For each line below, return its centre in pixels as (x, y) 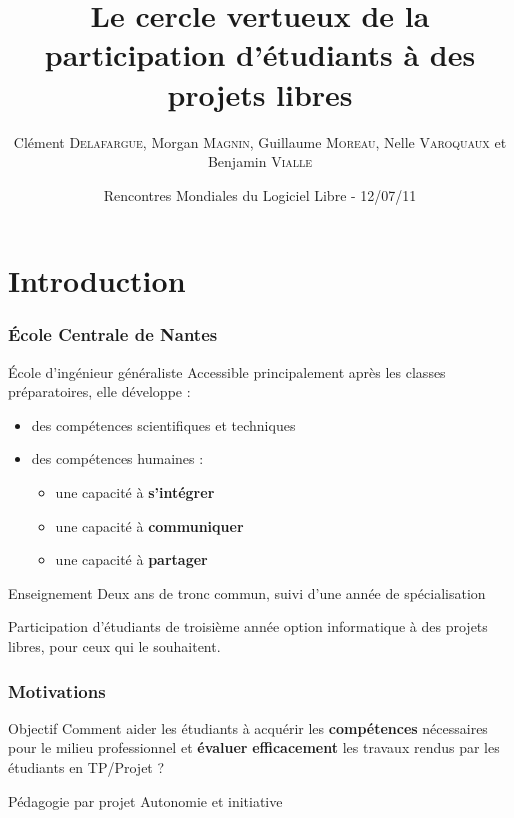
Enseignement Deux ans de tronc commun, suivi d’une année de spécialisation (247, 592)
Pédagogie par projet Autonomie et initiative (145, 800)
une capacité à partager (131, 559)
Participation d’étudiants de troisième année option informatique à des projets (248, 626)
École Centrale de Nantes (113, 334)
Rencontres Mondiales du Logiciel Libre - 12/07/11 (260, 194)
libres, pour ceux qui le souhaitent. (114, 646)
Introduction (97, 280)
